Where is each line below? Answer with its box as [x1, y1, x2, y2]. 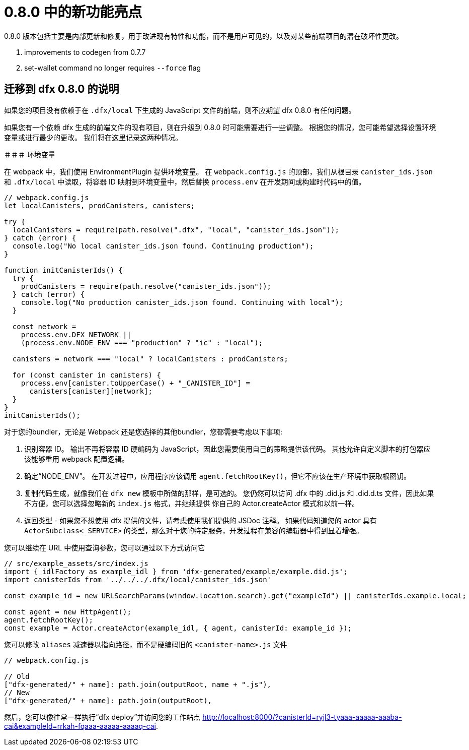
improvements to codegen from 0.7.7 [24, 47, 146, 56]
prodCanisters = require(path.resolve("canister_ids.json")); [21, 282, 272, 290]
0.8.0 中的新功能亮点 [4, 4, 142, 21]
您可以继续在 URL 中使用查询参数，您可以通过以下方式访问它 [4, 543, 205, 552]
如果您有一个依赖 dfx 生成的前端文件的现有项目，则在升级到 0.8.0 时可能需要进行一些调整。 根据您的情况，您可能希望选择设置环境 [4, 122, 436, 132]
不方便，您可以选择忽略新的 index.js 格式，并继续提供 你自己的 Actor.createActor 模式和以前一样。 [24, 498, 359, 508]
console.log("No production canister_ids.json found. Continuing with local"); [21, 298, 344, 306]
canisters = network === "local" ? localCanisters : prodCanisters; [12, 354, 288, 363]
